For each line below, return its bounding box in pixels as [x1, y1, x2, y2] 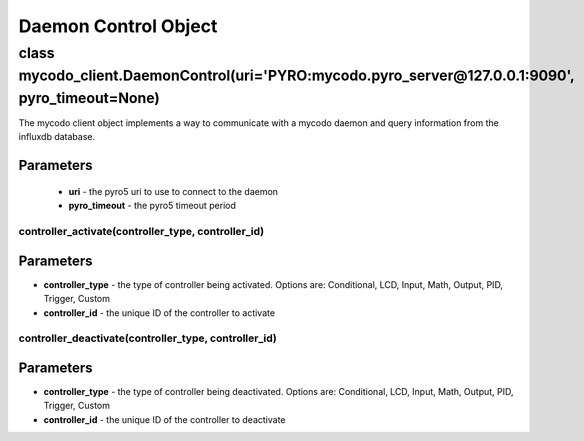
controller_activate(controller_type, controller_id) [18, 225, 265, 239]
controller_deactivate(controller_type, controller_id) [18, 331, 277, 345]
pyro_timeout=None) [18, 89, 160, 107]
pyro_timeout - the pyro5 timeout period [68, 200, 237, 212]
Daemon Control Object [18, 15, 218, 37]
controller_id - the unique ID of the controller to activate [43, 306, 275, 319]
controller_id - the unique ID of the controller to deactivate [43, 413, 286, 425]
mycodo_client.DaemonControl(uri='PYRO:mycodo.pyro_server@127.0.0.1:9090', [18, 66, 575, 85]
